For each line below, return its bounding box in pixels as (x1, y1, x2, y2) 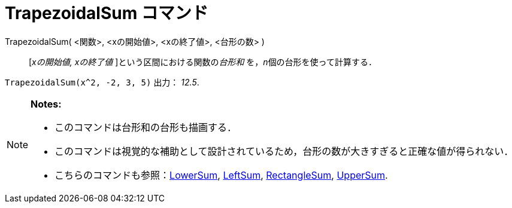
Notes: (31, 97, 62, 110)
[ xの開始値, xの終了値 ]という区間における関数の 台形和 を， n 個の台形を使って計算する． (29, 56, 377, 67)
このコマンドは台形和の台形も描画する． (54, 121, 237, 133)
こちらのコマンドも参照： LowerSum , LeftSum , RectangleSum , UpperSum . (54, 169, 388, 181)
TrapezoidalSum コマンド (5, 3, 208, 23)
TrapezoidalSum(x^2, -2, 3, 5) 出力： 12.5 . (5, 77, 199, 87)
